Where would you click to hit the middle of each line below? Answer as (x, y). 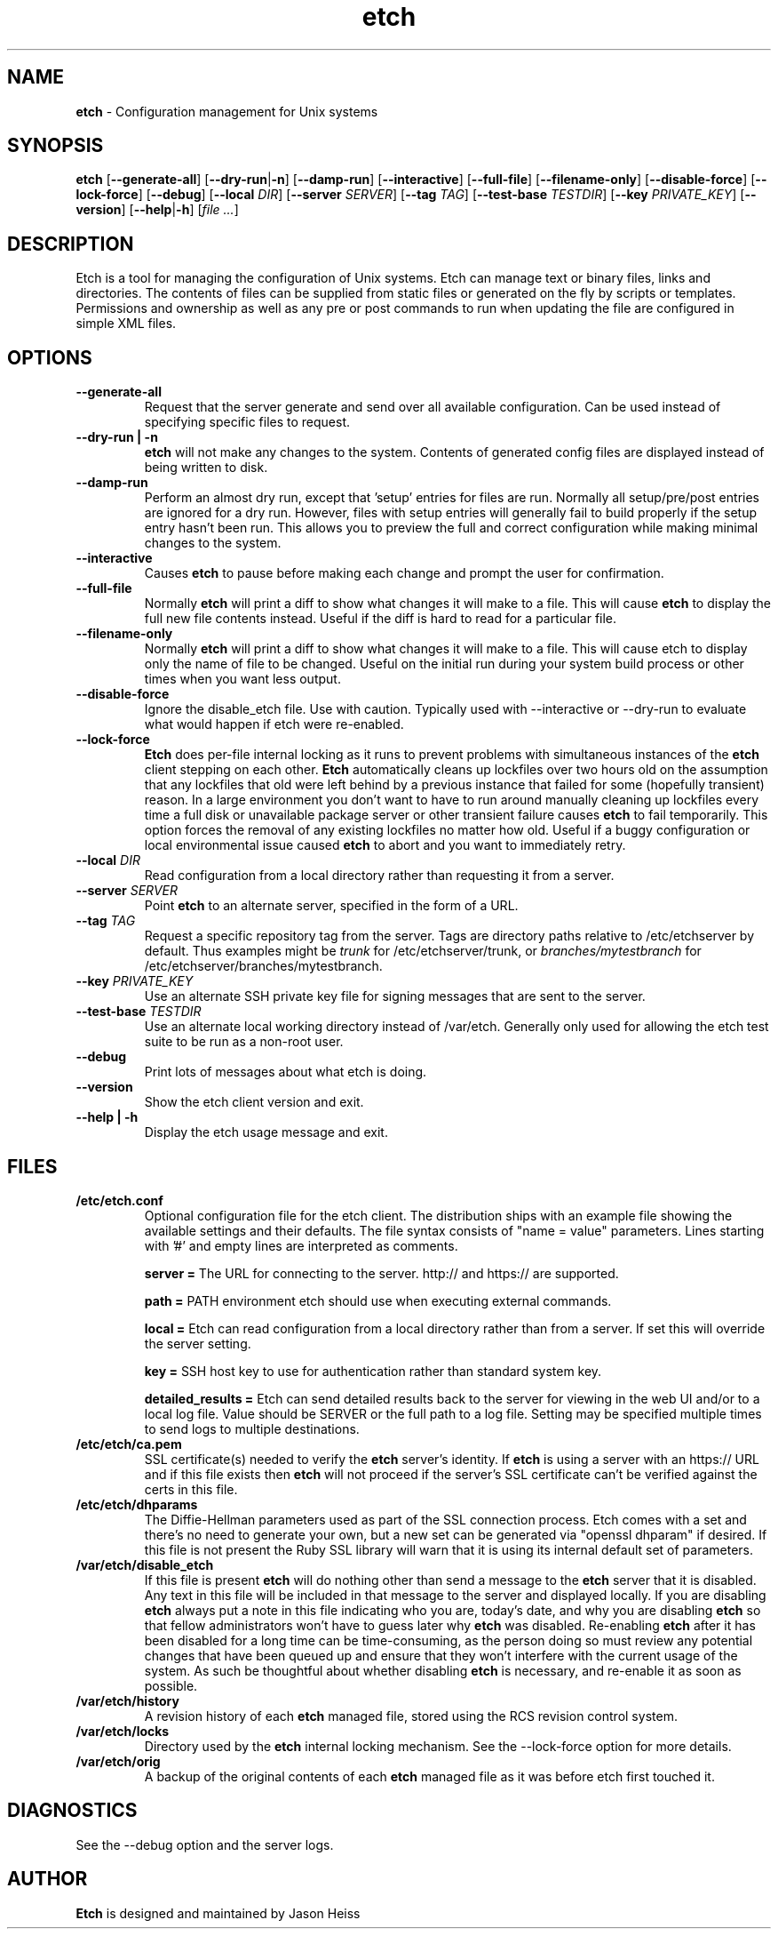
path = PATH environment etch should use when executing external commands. (378, 1300)
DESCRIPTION (71, 244)
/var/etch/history (127, 1700)
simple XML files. (126, 324)
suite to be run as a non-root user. (244, 1042)
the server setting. (198, 1343)
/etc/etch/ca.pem (129, 1444)
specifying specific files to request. (247, 422)
